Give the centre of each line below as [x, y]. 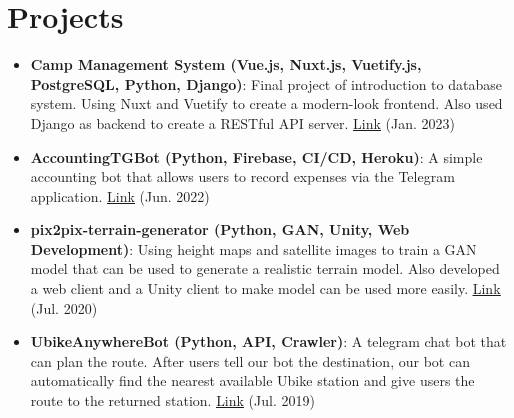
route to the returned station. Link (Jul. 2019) [172, 400]
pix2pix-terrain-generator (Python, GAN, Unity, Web [220, 229]
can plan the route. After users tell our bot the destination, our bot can [250, 360]
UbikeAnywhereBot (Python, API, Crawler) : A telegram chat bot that [268, 341]
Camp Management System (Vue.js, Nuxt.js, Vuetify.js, [226, 64]
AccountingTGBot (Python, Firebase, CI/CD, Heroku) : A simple [256, 156]
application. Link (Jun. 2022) [120, 195]
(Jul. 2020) [64, 307]
